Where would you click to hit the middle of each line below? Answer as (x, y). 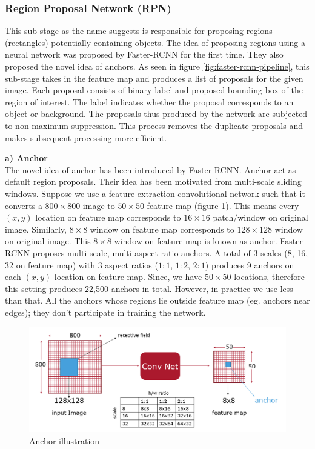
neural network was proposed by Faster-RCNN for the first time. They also (144, 54)
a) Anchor (26, 158)
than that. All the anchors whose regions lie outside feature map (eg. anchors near (157, 300)
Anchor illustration (65, 440)
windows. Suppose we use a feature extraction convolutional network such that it (155, 193)
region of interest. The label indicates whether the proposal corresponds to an (149, 101)
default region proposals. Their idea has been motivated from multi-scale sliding (153, 181)
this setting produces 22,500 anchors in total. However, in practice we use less (149, 288)
